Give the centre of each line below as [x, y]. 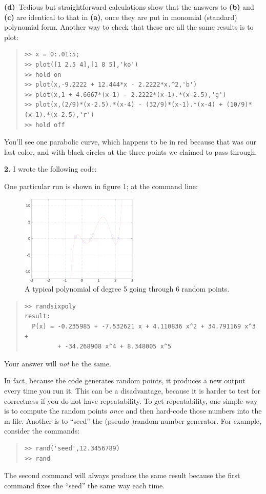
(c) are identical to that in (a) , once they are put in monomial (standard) [121, 17]
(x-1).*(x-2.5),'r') [59, 115]
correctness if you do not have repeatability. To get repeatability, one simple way [131, 400]
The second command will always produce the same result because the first [122, 475]
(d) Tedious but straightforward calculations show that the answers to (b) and [129, 7]
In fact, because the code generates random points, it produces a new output [125, 380]
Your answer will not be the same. [58, 363]
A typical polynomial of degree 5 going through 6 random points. [127, 289]
